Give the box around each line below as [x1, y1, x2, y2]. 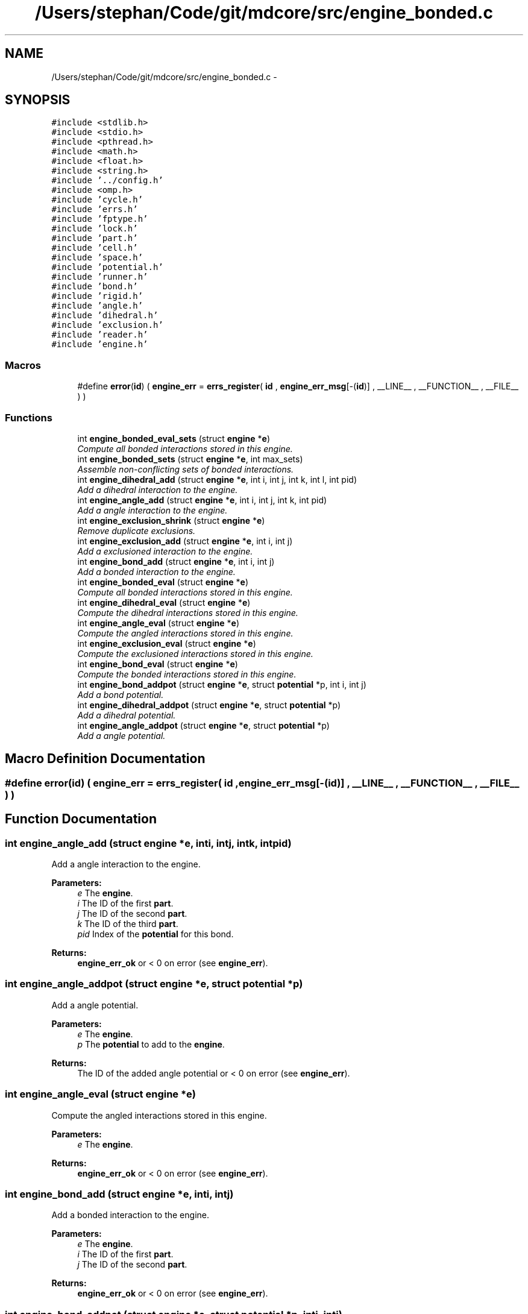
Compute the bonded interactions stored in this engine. [77, 668, 297, 679]
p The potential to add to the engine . [77, 1039, 225, 1049]
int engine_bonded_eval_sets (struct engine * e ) [77, 433, 270, 444]
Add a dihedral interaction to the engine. [77, 484, 238, 495]
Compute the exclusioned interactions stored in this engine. [77, 648, 313, 659]
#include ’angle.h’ [51, 301, 143, 311]
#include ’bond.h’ [51, 281, 138, 292]
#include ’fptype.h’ [51, 214, 148, 224]
